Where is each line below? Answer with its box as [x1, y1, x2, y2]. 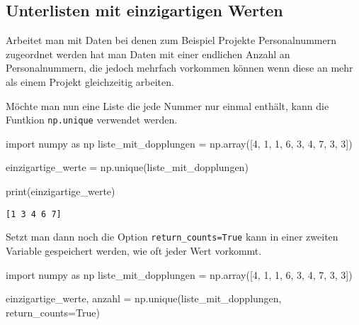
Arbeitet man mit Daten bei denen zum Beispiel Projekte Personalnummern [6, 33, 336, 48]
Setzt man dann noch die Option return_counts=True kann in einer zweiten [6, 229, 338, 244]
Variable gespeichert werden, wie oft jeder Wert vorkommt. [6, 243, 262, 258]
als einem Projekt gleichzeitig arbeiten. [6, 74, 174, 89]
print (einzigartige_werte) [6, 184, 115, 199]
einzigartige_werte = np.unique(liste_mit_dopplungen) [6, 160, 249, 175]
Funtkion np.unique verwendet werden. [6, 112, 178, 127]
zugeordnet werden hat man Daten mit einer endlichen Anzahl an [6, 46, 290, 61]
